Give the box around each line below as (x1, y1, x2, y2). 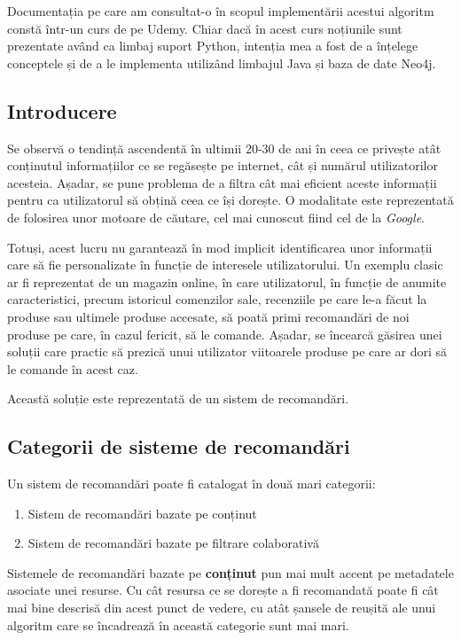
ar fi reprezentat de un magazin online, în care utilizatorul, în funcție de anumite (7, 272, 447, 291)
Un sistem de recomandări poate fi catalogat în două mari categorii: (7, 474, 376, 493)
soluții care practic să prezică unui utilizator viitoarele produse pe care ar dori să (7, 342, 448, 361)
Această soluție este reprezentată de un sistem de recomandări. (7, 389, 349, 408)
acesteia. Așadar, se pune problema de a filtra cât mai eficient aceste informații (7, 173, 437, 191)
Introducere (7, 97, 117, 124)
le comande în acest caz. (7, 359, 138, 378)
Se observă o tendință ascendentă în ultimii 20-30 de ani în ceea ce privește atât (7, 138, 441, 157)
